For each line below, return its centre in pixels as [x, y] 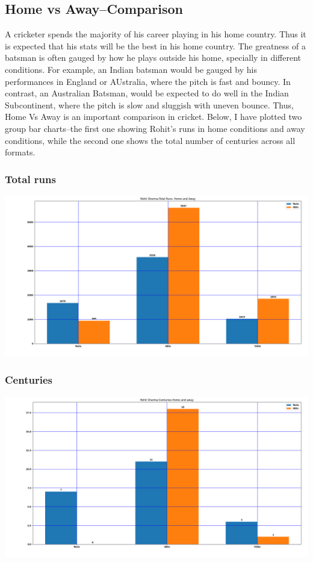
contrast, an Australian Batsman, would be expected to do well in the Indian [147, 93]
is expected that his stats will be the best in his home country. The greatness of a [155, 45]
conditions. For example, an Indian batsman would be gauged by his [131, 69]
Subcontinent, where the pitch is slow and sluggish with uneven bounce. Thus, [149, 105]
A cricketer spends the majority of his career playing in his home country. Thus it [156, 34]
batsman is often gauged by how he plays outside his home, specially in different [153, 58]
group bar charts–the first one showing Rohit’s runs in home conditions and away [155, 128]
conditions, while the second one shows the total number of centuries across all [150, 140]
